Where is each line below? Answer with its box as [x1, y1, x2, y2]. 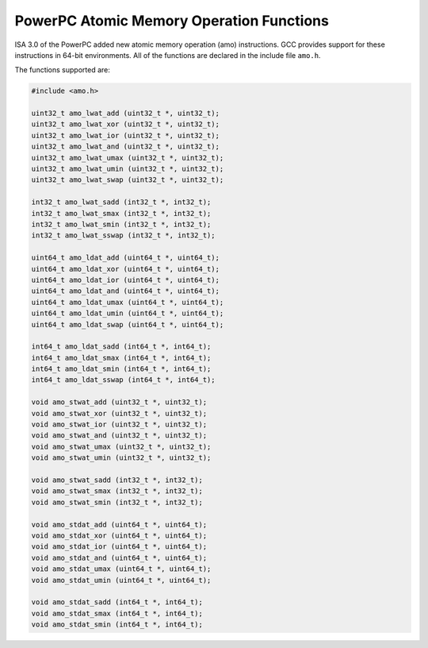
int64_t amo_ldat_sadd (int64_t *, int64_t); [31, 342, 212, 351]
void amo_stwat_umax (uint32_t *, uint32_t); [31, 442, 212, 451]
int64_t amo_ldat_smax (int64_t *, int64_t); [31, 353, 212, 362]
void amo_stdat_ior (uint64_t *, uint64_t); [31, 542, 208, 551]
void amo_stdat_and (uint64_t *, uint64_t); [31, 553, 208, 562]
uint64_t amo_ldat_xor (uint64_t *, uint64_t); [31, 264, 220, 273]
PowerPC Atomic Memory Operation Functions [14, 12, 329, 29]
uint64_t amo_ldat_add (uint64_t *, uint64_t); [31, 253, 220, 262]
